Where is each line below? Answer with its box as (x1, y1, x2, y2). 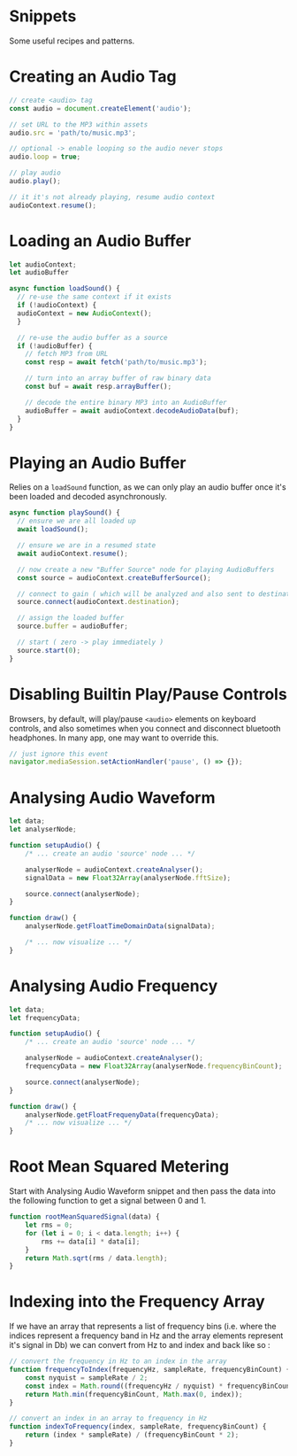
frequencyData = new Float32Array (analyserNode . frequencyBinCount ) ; (25, 1062, 283, 1071)
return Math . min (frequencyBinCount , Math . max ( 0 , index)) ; (25, 1390, 243, 1398)
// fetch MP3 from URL (25, 350, 109, 359)
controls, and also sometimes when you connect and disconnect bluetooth (9, 723, 281, 733)
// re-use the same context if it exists (17, 292, 172, 302)
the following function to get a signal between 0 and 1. (9, 1196, 207, 1206)
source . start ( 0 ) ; (17, 646, 81, 654)
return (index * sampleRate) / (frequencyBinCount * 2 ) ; (25, 1430, 240, 1440)
